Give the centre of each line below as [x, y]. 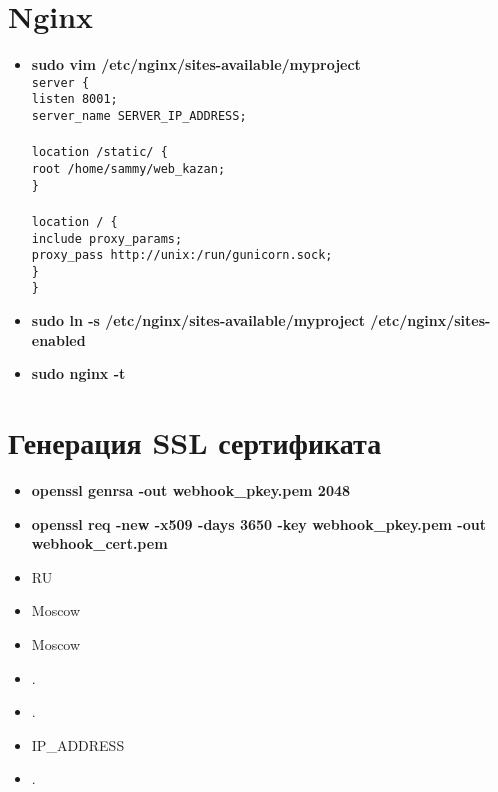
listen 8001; [74, 99]
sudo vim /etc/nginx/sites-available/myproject [196, 64]
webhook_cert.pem [99, 543]
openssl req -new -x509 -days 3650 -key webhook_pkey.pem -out [258, 523]
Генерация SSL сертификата [195, 442]
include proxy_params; [107, 238]
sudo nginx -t [78, 373]
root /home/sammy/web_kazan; [128, 168]
